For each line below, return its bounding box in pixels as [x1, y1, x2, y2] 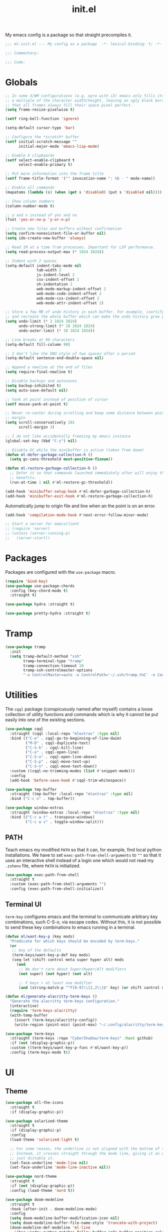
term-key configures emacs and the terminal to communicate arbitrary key [5, 913, 158, 919]
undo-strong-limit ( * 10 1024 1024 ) [18, 324, 95, 329]
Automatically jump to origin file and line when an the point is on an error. [5, 502, 156, 508]
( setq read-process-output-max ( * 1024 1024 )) [5, 249, 104, 254]
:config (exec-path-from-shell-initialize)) [9, 886, 104, 891]
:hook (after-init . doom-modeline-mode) [9, 1206, 97, 1211]
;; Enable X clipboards [5, 153, 55, 158]
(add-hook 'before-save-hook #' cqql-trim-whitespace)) [9, 778, 126, 783]
